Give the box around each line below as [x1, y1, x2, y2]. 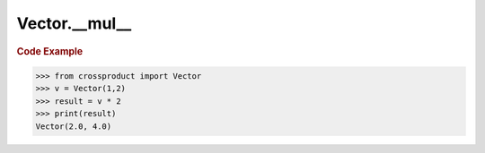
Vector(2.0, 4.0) [35, 121, 112, 132]
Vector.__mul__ [16, 13, 132, 33]
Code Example [16, 45, 84, 57]
